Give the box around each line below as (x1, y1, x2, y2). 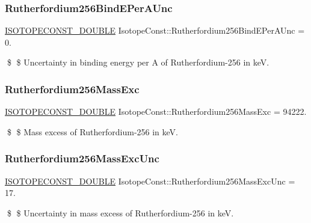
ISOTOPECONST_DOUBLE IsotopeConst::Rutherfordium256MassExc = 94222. (5, 105, 307, 118)
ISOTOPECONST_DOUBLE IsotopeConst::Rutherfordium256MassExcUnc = (5, 174, 295, 187)
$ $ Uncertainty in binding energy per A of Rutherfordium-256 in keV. (7, 56, 269, 69)
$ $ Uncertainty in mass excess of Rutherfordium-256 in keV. (7, 206, 234, 219)
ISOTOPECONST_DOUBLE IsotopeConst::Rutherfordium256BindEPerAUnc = (5, 24, 305, 37)
